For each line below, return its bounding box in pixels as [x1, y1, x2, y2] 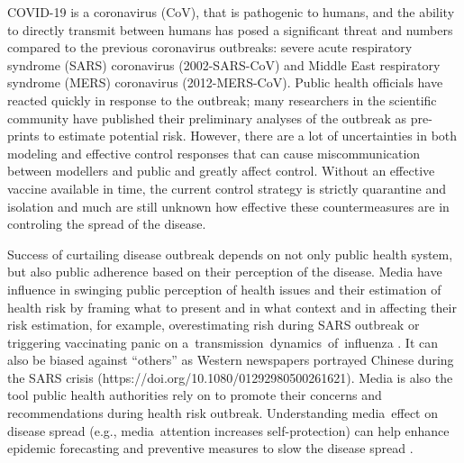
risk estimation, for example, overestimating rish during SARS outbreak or [7, 315, 420, 334]
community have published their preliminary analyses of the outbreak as [7, 108, 407, 127]
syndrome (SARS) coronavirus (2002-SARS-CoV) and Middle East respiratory [7, 55, 441, 74]
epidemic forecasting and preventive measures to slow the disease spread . [7, 439, 414, 458]
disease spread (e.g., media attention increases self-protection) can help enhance [7, 421, 450, 440]
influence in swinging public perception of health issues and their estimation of [7, 279, 441, 298]
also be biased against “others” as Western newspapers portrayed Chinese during [7, 350, 454, 369]
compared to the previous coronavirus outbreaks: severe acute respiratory [7, 38, 413, 57]
